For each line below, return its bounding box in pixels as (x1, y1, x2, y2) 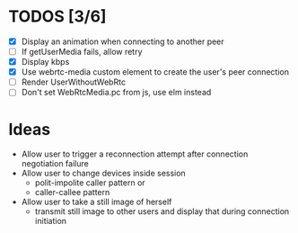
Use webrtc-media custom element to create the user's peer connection (21, 67, 289, 77)
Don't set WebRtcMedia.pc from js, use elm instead (21, 87, 212, 98)
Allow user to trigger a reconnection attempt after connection (21, 148, 249, 159)
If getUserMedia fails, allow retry (21, 47, 143, 57)
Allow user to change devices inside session (21, 168, 186, 179)
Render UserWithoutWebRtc (21, 76, 127, 87)
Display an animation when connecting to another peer (21, 36, 225, 47)
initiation (34, 216, 67, 227)
